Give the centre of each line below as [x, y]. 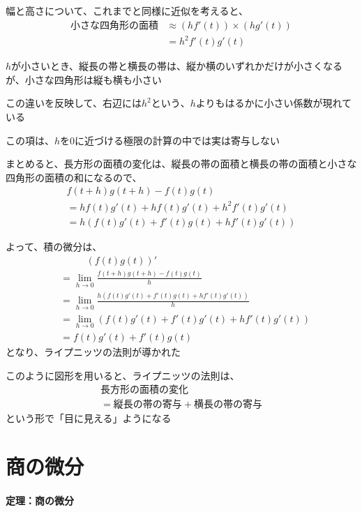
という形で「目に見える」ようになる [89, 418]
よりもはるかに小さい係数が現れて [274, 103]
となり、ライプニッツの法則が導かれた [93, 351]
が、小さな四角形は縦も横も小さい [84, 79]
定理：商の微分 [40, 500]
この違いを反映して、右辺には [74, 103]
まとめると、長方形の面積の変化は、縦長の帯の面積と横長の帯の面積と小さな [181, 164]
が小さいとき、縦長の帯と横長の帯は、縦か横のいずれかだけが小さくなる [177, 66]
